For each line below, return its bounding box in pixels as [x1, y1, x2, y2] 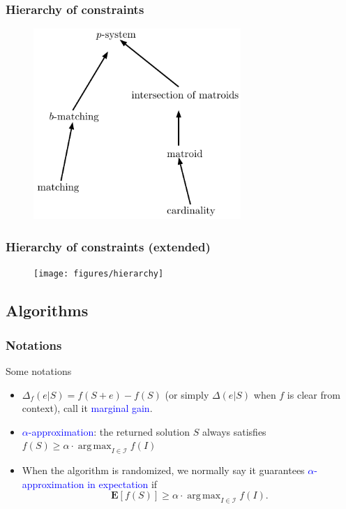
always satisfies [202, 424, 266, 438]
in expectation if [87, 476, 158, 491]
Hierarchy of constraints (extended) [6, 237, 211, 255]
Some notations [6, 363, 72, 378]
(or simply [165, 387, 209, 401]
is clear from [287, 387, 340, 401]
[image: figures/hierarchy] [33, 269, 164, 279]
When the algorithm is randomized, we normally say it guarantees [22, 463, 305, 478]
